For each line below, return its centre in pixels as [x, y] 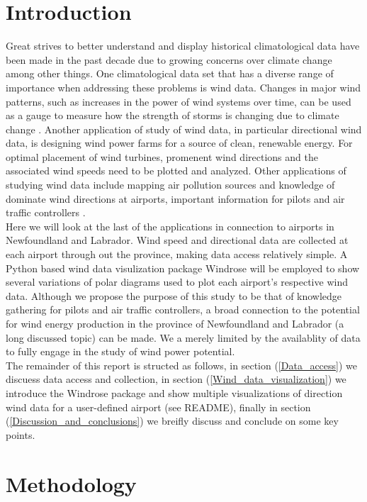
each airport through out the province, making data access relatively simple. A [177, 254]
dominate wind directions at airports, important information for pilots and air [175, 198]
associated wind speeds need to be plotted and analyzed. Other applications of [176, 171]
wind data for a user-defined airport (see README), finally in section [158, 407]
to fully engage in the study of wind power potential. [120, 351]
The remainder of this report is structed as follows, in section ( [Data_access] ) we [182, 365]
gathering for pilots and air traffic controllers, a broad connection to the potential [183, 309]
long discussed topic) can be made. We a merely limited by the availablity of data [183, 337]
